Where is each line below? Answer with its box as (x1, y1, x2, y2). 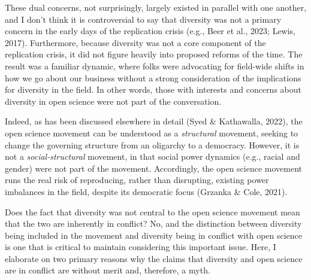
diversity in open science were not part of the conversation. (5, 95, 222, 107)
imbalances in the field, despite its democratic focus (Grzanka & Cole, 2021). (5, 185, 288, 197)
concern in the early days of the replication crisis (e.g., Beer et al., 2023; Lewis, (5, 25, 296, 37)
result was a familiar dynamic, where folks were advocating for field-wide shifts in (5, 59, 304, 72)
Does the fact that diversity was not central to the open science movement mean (5, 205, 300, 218)
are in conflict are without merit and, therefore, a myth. (5, 264, 210, 276)
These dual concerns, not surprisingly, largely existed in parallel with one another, (5, 1, 307, 13)
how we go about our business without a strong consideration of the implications (5, 71, 301, 84)
